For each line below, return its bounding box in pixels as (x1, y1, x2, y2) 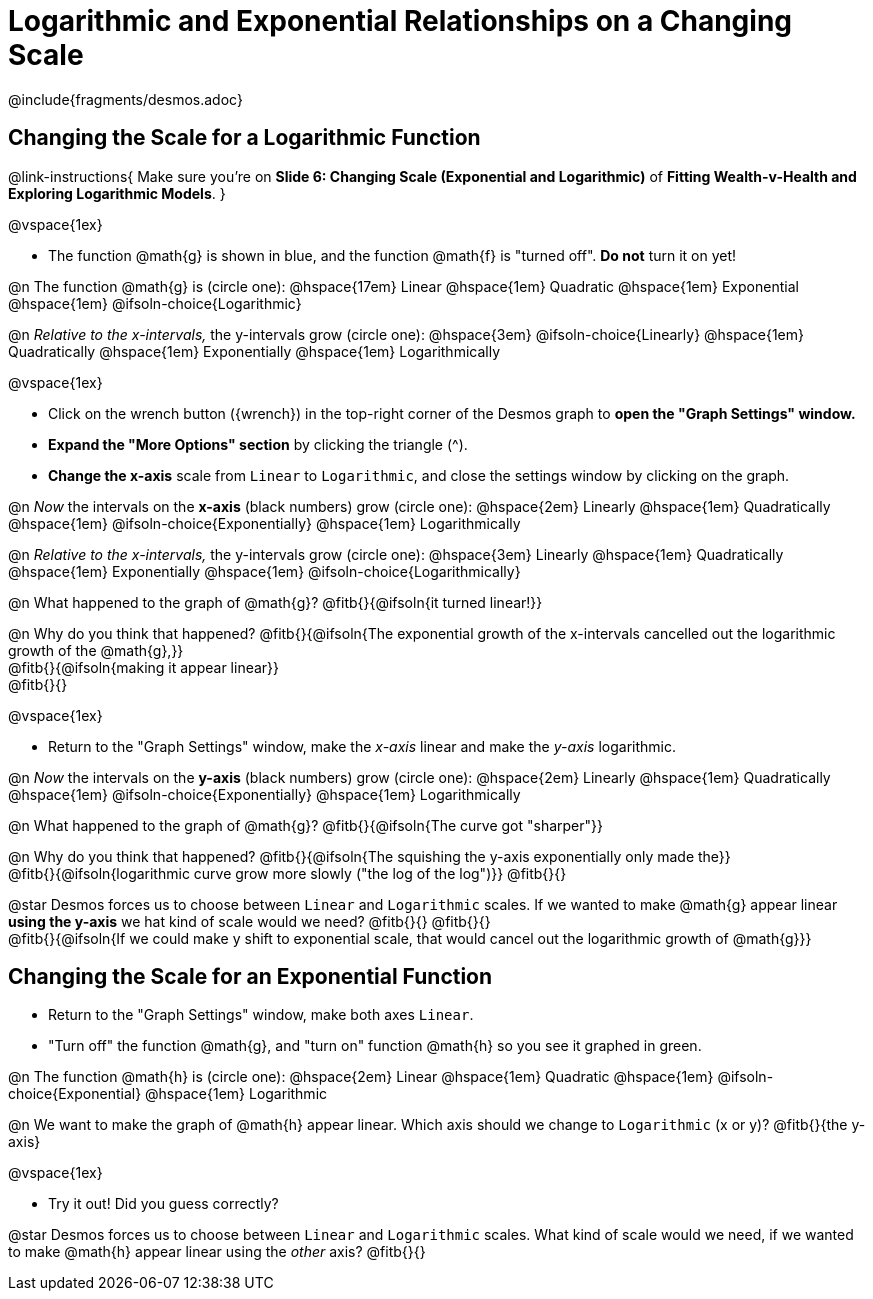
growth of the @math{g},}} (8, 641, 184, 659)
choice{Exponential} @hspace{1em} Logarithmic (8, 1085, 328, 1103)
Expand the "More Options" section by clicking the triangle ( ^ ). (48, 435, 468, 453)
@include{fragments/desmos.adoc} (8, 90, 243, 108)
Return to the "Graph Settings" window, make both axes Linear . (48, 1006, 474, 1024)
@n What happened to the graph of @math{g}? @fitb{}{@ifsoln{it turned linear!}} (8, 593, 543, 611)
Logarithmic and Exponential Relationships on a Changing (8, 4, 792, 38)
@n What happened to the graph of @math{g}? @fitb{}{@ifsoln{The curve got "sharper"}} (8, 816, 604, 834)
